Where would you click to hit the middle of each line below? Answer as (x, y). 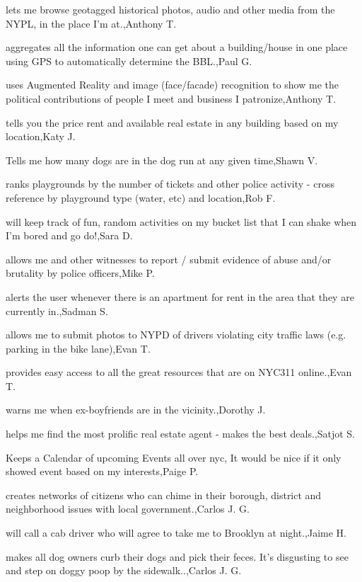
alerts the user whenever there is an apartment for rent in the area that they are (180, 296)
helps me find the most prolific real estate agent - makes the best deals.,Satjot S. (180, 434)
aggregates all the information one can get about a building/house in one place (177, 47)
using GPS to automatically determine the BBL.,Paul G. (129, 61)
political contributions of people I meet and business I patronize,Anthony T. (171, 98)
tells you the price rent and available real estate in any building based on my (172, 122)
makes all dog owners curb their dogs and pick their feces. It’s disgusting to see (177, 556)
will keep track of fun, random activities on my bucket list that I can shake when (181, 221)
